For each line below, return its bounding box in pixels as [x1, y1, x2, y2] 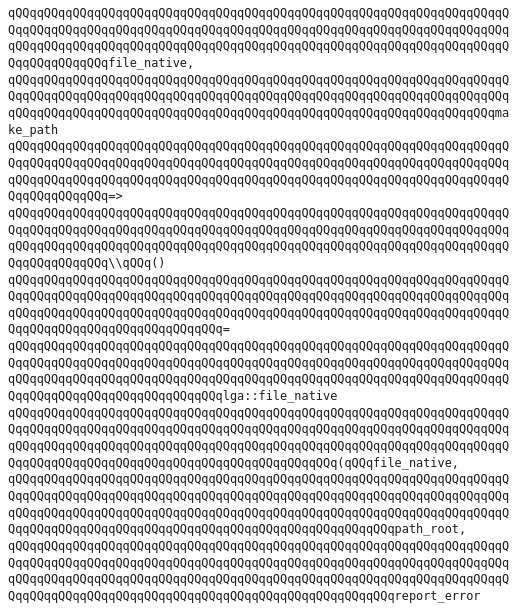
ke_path [8, 122, 59, 137]
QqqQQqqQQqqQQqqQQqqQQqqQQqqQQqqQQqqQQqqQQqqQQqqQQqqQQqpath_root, [8, 522, 467, 537]
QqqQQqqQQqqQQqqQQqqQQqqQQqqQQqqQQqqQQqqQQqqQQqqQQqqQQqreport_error [8, 588, 481, 603]
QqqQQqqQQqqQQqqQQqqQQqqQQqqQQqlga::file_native [8, 389, 338, 404]
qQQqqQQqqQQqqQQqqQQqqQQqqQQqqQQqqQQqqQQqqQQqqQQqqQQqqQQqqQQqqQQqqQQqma [8, 105, 510, 120]
